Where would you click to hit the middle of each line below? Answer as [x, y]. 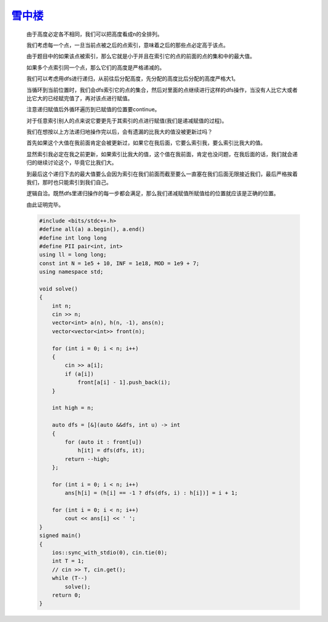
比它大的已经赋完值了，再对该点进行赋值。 [80, 98]
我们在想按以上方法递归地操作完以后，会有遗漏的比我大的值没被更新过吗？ [119, 132]
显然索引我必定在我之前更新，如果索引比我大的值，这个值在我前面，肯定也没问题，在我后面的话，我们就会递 [162, 154]
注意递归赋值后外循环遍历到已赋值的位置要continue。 [93, 109]
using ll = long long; [73, 255]
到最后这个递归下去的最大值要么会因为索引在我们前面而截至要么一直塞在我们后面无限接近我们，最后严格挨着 [162, 174]
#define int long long [73, 238]
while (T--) [70, 578]
